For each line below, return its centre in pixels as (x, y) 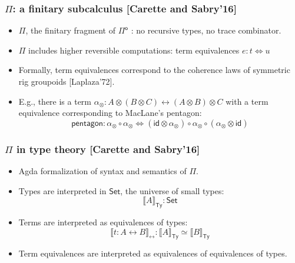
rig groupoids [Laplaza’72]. (67, 81)
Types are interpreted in (62, 190)
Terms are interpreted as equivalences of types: (103, 222)
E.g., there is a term (55, 101)
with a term (247, 101)
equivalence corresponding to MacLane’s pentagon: (110, 113)
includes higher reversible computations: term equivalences (134, 50)
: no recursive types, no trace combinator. (206, 30)
